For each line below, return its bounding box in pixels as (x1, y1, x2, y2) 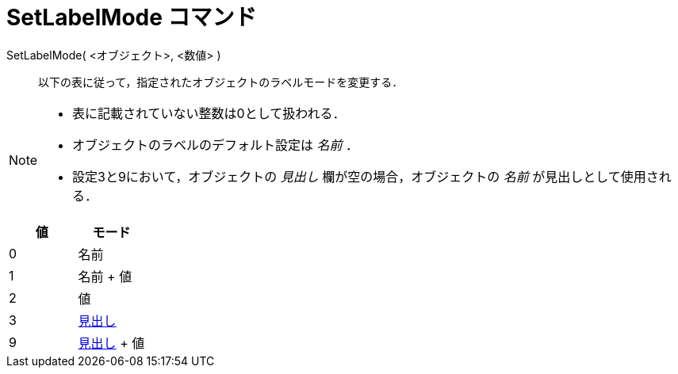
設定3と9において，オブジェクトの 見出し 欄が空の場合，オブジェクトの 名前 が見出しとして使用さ (72, 168, 659, 185)
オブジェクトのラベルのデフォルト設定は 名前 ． (72, 136, 359, 153)
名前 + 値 (78, 268, 132, 284)
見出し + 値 (78, 334, 145, 351)
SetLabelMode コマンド (6, 4, 257, 31)
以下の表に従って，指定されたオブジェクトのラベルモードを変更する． (38, 74, 404, 89)
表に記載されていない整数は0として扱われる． (72, 105, 346, 121)
